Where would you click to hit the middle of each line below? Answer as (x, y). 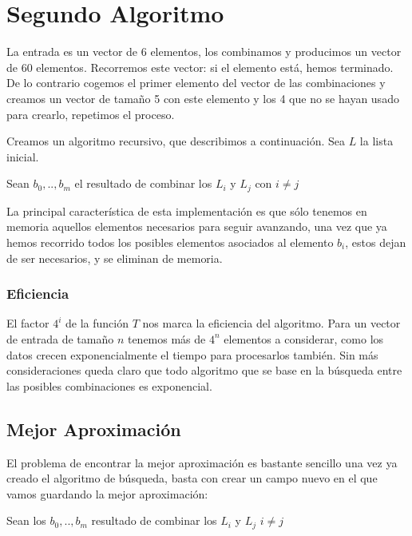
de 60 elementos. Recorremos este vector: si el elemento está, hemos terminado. (200, 67)
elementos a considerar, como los (304, 338)
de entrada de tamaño (60, 338)
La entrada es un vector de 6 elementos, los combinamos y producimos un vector (204, 52)
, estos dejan (376, 242)
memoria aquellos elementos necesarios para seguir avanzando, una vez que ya (197, 226)
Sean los (26, 520)
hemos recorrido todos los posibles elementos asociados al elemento (170, 242)
